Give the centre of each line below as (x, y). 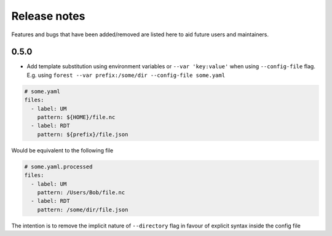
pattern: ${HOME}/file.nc (76, 117)
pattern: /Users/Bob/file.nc (81, 192)
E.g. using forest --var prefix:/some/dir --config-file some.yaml (126, 75)
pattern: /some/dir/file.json (83, 210)
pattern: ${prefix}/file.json (83, 134)
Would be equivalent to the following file (62, 150)
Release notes (48, 16)
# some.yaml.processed (58, 167)
